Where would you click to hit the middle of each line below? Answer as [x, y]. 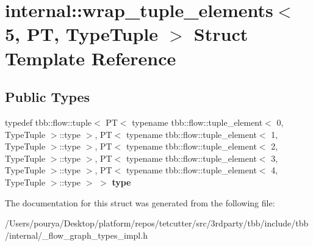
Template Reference [91, 58]
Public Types [48, 97]
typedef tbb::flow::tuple [48, 122]
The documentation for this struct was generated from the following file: [140, 202]
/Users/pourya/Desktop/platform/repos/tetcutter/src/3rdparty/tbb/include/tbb [157, 223]
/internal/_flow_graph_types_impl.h [76, 235]
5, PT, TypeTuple [82, 34]
